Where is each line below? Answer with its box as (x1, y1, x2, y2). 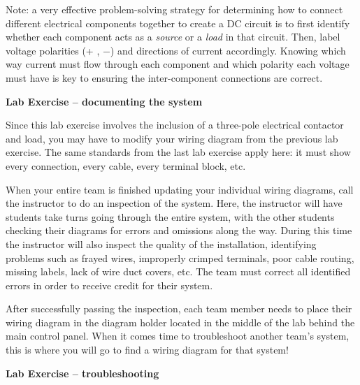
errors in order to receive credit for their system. (6, 277, 213, 292)
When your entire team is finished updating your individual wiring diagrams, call (6, 182, 354, 196)
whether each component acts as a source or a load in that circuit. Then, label (6, 29, 340, 44)
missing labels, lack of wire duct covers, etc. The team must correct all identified (6, 264, 351, 279)
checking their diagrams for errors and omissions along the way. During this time (6, 223, 352, 238)
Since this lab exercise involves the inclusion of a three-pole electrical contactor (6, 117, 344, 132)
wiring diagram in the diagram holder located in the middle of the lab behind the (6, 314, 355, 329)
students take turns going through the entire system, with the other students (6, 209, 335, 224)
